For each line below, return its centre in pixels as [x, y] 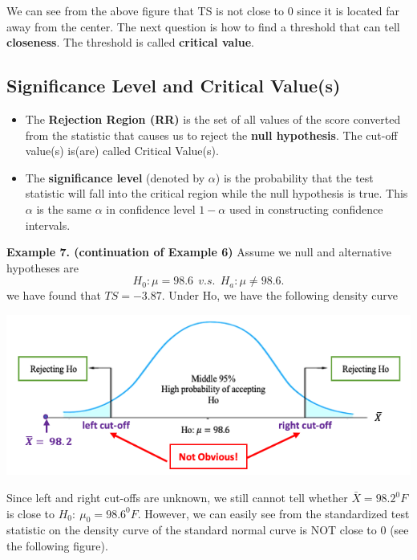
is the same [64, 208]
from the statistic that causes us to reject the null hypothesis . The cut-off [211, 135]
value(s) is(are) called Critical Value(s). [122, 151]
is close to [31, 513]
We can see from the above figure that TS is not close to [145, 10]
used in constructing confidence [306, 208]
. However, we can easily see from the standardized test [273, 513]
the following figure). [57, 546]
